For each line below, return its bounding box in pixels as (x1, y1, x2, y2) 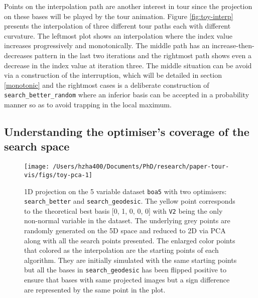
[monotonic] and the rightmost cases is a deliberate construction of (4, 79, 209, 90)
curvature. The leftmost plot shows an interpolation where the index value (4, 30, 232, 41)
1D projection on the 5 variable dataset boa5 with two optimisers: (24, 186, 227, 196)
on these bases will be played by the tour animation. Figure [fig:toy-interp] (4, 11, 233, 21)
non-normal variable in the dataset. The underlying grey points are (24, 215, 230, 226)
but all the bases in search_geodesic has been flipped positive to (24, 264, 226, 275)
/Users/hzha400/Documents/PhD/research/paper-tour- (53, 163, 229, 171)
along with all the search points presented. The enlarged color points (24, 235, 235, 245)
